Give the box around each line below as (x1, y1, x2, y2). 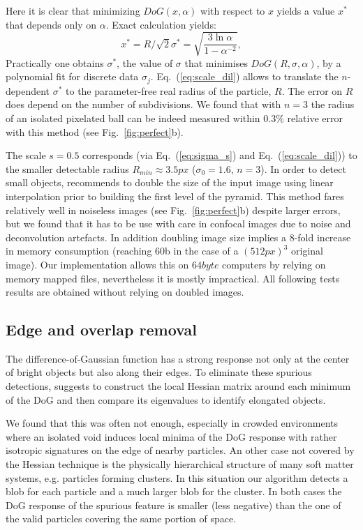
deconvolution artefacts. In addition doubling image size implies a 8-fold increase (6, 229, 351, 244)
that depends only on (6, 17, 96, 31)
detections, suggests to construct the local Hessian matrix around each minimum (6, 379, 351, 393)
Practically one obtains (6, 55, 104, 70)
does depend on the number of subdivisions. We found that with (6, 97, 281, 112)
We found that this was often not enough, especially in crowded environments (6, 416, 339, 430)
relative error (287, 110, 343, 125)
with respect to (200, 3, 265, 17)
